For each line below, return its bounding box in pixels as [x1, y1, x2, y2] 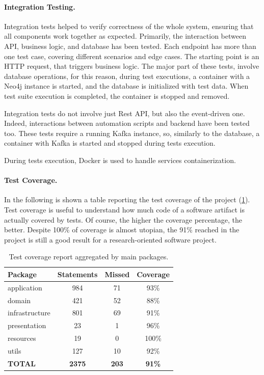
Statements [57, 269, 98, 279]
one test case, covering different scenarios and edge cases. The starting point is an [4, 50, 259, 61]
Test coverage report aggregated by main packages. [9, 251, 169, 262]
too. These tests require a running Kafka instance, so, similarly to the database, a [4, 127, 260, 138]
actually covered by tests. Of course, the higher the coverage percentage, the [4, 214, 243, 225]
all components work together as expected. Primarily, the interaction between [4, 31, 246, 41]
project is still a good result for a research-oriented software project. [4, 234, 217, 245]
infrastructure [8, 307, 50, 318]
